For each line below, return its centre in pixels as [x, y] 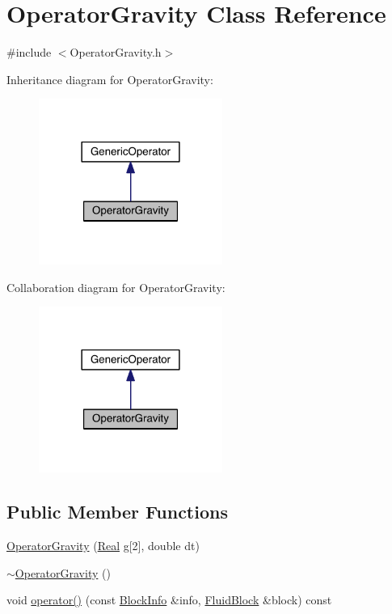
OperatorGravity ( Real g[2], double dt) [103, 546]
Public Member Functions [117, 512]
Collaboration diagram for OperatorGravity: [116, 287]
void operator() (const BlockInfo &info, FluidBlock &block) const [169, 600]
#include [29, 52]
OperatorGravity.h [116, 52]
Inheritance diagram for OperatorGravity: [110, 79]
